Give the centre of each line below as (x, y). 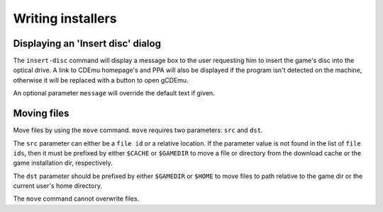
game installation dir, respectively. (63, 163)
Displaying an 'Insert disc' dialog (87, 43)
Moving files (41, 113)
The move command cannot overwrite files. (76, 199)
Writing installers (65, 18)
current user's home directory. (58, 186)
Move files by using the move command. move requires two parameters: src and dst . (138, 130)
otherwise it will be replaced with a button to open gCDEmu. (101, 80)
